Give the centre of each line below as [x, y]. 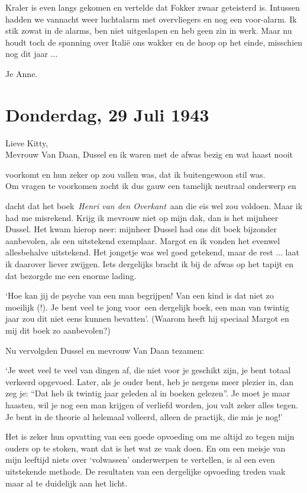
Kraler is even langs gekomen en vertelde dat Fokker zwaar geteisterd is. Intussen [153, 7]
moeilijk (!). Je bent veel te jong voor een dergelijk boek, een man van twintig [147, 307]
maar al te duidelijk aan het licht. [67, 483]
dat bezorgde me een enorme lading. [71, 275]
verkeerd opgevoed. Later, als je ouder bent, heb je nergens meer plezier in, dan [150, 381]
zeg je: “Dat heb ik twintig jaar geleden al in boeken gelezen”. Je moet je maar [148, 393]
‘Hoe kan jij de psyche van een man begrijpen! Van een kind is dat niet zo [140, 295]
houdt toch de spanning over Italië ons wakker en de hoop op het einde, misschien [154, 42]
